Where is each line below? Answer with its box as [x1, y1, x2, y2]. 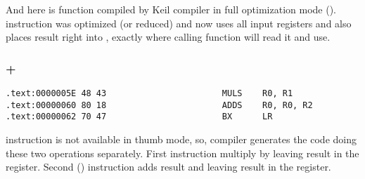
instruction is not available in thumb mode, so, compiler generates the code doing [6, 131, 357, 146]
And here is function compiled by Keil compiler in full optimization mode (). [6, 2, 336, 16]
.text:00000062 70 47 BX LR [6, 112, 273, 122]
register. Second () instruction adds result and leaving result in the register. [6, 159, 331, 174]
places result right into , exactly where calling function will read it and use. [6, 29, 331, 44]
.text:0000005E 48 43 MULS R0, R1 [6, 88, 293, 98]
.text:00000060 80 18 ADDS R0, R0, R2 [6, 100, 313, 110]
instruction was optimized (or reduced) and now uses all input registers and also [6, 15, 352, 30]
